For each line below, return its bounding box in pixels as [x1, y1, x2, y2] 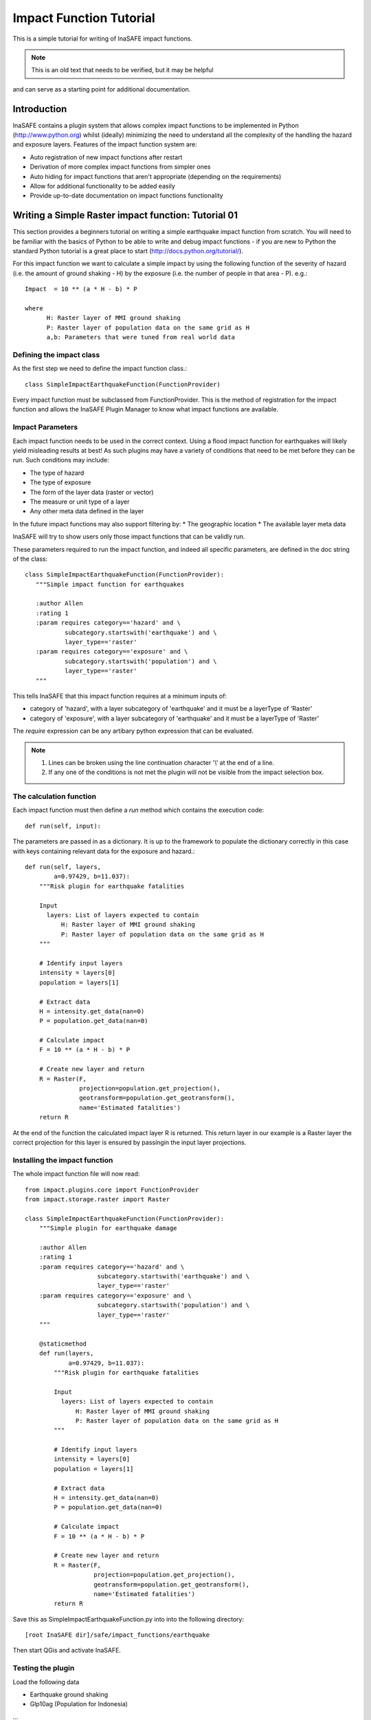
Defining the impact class [12, 350, 100, 359]
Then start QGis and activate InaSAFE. [12, 1646, 122, 1655]
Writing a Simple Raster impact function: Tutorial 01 [12, 210, 238, 222]
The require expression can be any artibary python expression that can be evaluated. [12, 727, 254, 735]
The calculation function [12, 792, 96, 802]
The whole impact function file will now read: [12, 1170, 140, 1178]
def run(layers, [38, 1349, 94, 1357]
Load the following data [12, 1677, 80, 1686]
